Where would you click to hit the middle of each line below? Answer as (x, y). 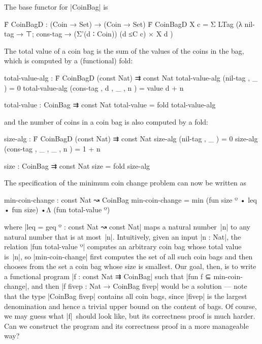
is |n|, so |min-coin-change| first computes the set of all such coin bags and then (128, 256)
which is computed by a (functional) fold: (69, 61)
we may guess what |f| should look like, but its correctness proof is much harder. (130, 316)
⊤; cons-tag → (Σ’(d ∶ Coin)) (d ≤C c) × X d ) (99, 34)
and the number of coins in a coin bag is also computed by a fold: (106, 121)
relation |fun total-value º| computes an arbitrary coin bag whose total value (123, 246)
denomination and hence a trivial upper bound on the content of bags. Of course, (130, 306)
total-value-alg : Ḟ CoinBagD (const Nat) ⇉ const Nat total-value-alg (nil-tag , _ (131, 77)
